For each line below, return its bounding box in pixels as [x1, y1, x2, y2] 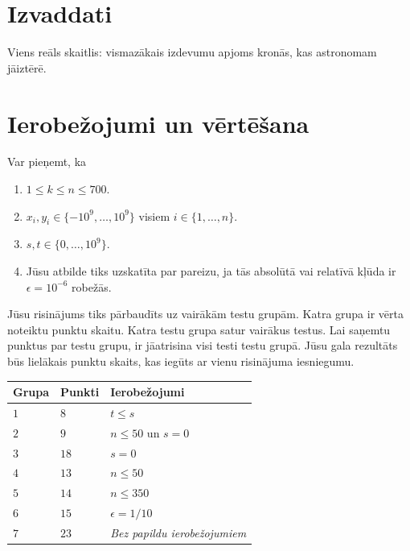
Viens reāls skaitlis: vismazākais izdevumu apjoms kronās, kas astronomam [7, 43, 377, 60]
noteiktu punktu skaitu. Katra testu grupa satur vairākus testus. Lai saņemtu [7, 321, 391, 338]
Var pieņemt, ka [7, 153, 87, 170]
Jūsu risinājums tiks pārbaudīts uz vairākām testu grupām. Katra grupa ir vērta [7, 305, 404, 322]
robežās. [72, 278, 112, 295]
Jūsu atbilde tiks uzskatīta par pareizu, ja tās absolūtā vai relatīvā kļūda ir [26, 263, 396, 280]
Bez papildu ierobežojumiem [110, 524, 247, 541]
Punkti [60, 383, 100, 400]
